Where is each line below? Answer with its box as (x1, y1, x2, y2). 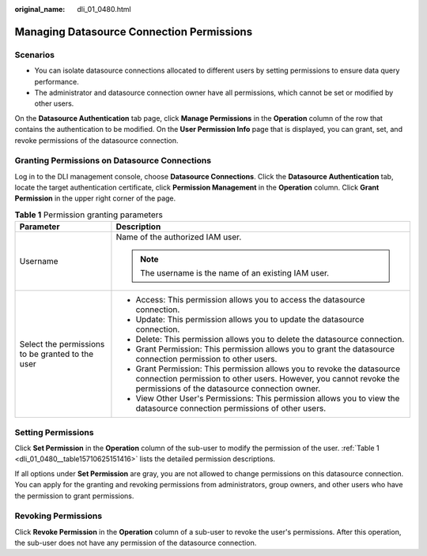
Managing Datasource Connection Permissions (14, 24, 253, 39)
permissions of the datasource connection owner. (135, 383, 321, 394)
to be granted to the (19, 348, 94, 359)
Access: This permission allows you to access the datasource (135, 295, 365, 306)
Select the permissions (19, 339, 105, 350)
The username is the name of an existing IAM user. (139, 268, 330, 279)
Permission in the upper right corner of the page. (14, 193, 176, 203)
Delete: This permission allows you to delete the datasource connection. (135, 334, 405, 345)
